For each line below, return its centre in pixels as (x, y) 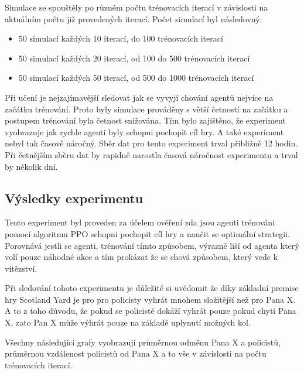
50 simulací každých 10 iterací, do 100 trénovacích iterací (121, 38)
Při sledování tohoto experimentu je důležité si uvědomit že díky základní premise (152, 288)
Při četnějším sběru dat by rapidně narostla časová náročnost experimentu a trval (151, 154)
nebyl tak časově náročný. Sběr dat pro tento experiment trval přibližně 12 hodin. (151, 143)
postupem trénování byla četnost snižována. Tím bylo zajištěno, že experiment (145, 120)
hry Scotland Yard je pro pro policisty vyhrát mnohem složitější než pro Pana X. (150, 299)
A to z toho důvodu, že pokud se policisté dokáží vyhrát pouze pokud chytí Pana (151, 311)
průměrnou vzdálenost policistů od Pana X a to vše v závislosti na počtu (136, 353)
